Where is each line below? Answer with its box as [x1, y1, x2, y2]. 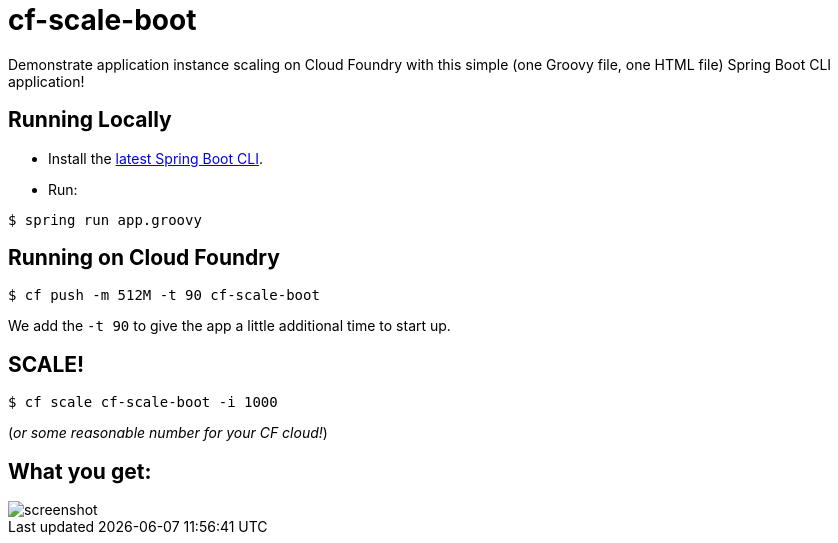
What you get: [8, 458, 152, 484]
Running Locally [8, 107, 172, 133]
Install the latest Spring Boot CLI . [48, 149, 263, 167]
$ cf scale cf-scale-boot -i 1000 [8, 394, 278, 411]
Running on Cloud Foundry [8, 245, 280, 271]
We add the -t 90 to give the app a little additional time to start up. [8, 317, 451, 335]
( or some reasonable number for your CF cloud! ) [8, 424, 328, 442]
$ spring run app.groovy [8, 211, 202, 228]
